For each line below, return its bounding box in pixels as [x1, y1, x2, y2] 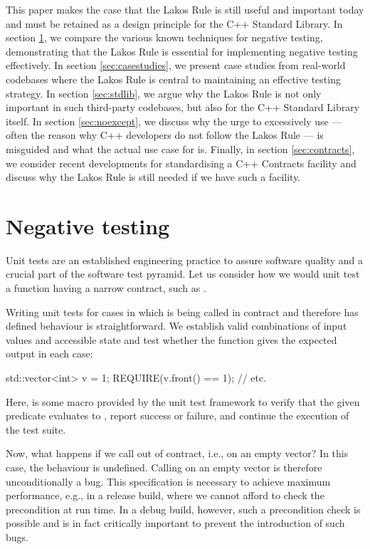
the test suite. [6, 422, 66, 436]
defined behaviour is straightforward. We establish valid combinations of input [6, 318, 347, 333]
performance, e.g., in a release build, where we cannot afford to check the [6, 488, 324, 503]
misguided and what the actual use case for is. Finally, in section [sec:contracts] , [6, 141, 355, 156]
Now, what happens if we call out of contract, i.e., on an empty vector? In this [6, 446, 349, 461]
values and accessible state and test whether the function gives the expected [6, 332, 337, 347]
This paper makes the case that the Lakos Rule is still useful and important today [6, 2, 364, 16]
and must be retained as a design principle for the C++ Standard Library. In [6, 16, 343, 31]
